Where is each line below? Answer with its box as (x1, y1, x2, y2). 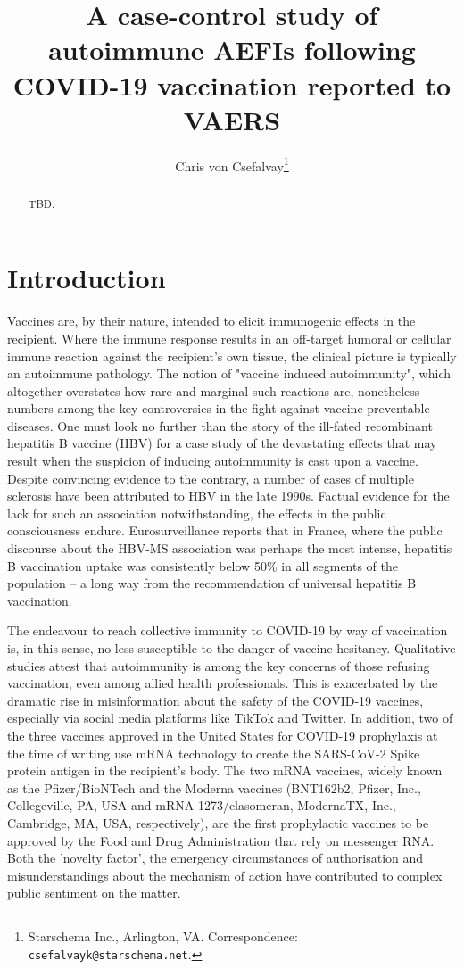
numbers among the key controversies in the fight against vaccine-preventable (7, 399, 430, 418)
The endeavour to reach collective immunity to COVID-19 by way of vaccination (7, 621, 448, 640)
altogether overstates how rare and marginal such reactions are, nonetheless (7, 381, 420, 400)
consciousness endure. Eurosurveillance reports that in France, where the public (7, 521, 443, 540)
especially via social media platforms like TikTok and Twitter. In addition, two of (7, 708, 453, 727)
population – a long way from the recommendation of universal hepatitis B (7, 574, 417, 592)
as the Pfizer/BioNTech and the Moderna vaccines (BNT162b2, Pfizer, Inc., (7, 778, 421, 797)
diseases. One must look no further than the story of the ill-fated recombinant (7, 416, 433, 435)
